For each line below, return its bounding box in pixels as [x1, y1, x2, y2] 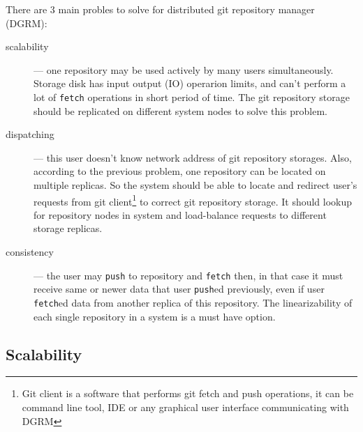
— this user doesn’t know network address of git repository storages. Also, [34, 150, 352, 164]
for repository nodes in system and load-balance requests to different [34, 207, 327, 222]
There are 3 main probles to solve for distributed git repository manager [6, 2, 315, 16]
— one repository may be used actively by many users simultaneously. [34, 62, 334, 77]
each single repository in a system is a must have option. [34, 309, 276, 323]
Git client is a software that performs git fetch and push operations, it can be [22, 386, 354, 401]
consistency [6, 245, 54, 259]
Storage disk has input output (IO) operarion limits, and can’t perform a [34, 76, 346, 91]
